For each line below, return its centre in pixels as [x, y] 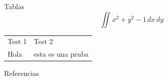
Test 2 [43, 41]
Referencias [22, 73]
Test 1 [17, 41]
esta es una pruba [61, 54]
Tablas [14, 6]
